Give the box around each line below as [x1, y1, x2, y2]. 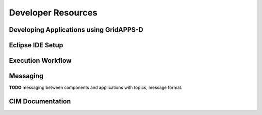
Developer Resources [9, 7, 98, 18]
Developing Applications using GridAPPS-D [9, 26, 143, 34]
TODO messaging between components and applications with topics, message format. [9, 85, 183, 90]
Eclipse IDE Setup [9, 41, 64, 49]
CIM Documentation [9, 97, 71, 105]
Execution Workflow [9, 57, 72, 65]
